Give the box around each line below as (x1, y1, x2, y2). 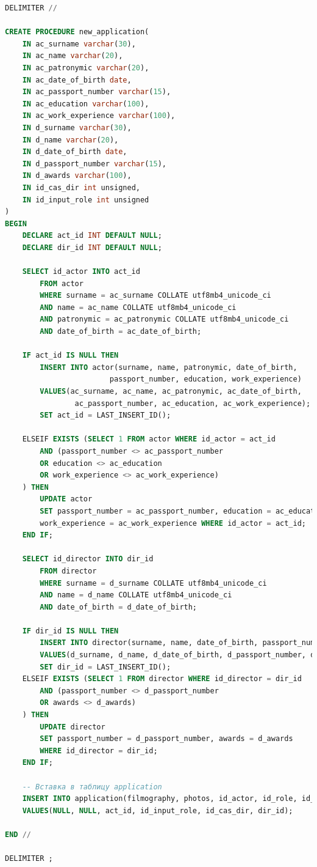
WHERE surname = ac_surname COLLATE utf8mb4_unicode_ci (40, 291, 271, 300)
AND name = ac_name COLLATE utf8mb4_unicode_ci (40, 303, 237, 312)
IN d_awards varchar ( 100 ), (22, 171, 132, 180)
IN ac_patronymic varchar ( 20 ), (22, 63, 149, 72)
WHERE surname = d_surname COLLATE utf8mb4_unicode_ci (40, 578, 267, 588)
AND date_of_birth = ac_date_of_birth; (40, 327, 202, 336)
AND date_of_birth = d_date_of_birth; (40, 602, 198, 611)
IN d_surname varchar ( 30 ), (22, 123, 132, 132)
